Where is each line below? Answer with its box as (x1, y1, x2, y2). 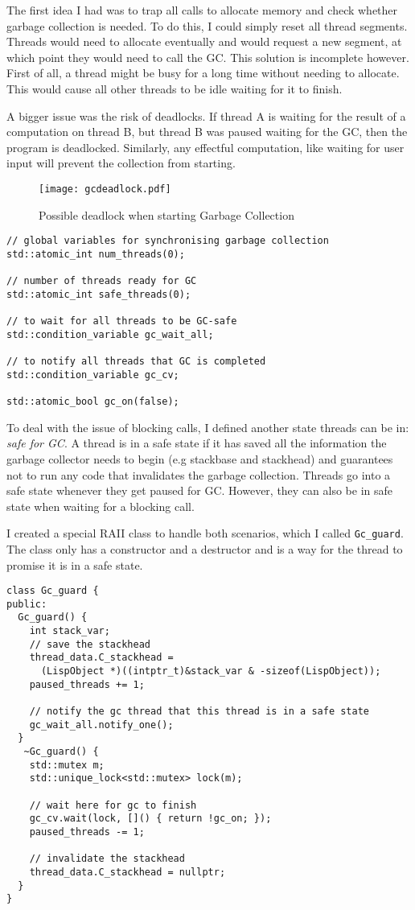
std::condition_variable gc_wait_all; (6, 328, 214, 340)
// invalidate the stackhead (29, 853, 185, 865)
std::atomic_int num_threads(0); (6, 248, 185, 260)
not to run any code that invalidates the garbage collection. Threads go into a (6, 466, 391, 483)
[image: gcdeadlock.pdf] (39, 183, 171, 195)
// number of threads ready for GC (6, 275, 197, 287)
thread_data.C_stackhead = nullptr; (29, 866, 226, 878)
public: (6, 598, 47, 610)
